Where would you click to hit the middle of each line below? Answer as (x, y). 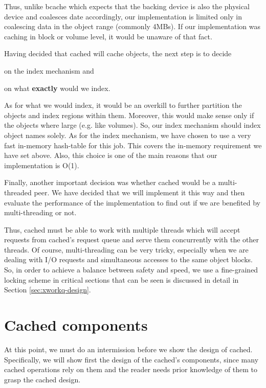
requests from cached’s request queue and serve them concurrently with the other (132, 239)
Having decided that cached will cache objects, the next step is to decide (118, 53)
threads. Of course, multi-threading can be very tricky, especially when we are (126, 249)
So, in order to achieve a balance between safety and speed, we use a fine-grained (131, 270)
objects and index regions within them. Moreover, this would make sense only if (129, 115)
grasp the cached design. (42, 379)
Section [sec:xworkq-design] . (48, 290)
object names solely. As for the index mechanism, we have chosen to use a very (128, 135)
